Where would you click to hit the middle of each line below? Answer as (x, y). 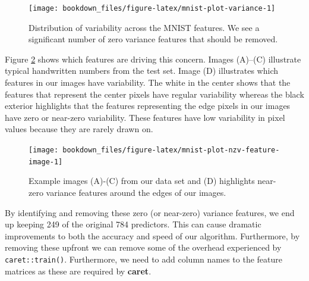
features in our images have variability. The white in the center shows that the (148, 82)
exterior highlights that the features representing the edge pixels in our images (148, 106)
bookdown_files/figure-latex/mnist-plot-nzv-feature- (171, 150)
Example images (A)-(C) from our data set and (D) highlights (142, 181)
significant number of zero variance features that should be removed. (153, 39)
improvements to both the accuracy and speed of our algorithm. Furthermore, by (152, 235)
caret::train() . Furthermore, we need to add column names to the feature (144, 259)
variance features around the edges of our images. (136, 192)
